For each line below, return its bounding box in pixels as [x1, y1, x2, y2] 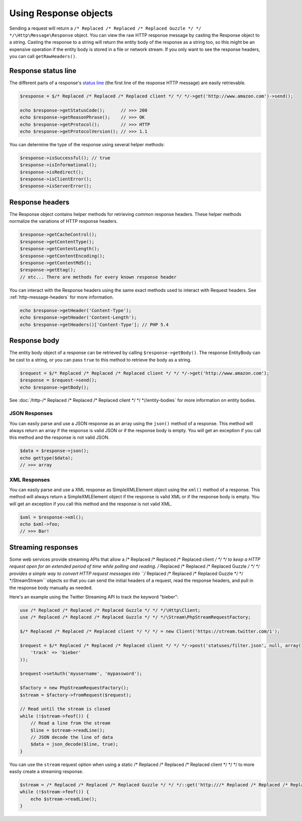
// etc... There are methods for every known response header [20, 274, 177, 280]
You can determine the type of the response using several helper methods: [9, 141, 165, 147]
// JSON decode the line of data [30, 734, 113, 740]
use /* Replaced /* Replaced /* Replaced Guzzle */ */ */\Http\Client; [20, 607, 201, 613]
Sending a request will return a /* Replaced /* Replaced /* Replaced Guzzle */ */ [9, 25, 201, 31]
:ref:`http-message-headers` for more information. [9, 294, 114, 300]
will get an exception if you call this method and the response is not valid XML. [9, 501, 172, 507]
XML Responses [9, 476, 50, 483]
